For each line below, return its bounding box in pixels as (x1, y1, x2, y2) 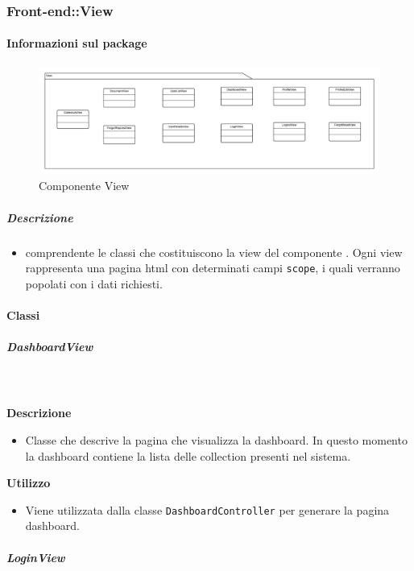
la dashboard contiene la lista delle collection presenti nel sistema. (25, 447, 351, 464)
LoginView (6, 548, 65, 565)
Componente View (39, 177, 130, 194)
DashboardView (6, 338, 93, 355)
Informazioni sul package (6, 35, 147, 52)
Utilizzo (6, 474, 51, 491)
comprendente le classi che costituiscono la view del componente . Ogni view (25, 243, 403, 260)
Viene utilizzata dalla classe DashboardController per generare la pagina (25, 501, 390, 518)
